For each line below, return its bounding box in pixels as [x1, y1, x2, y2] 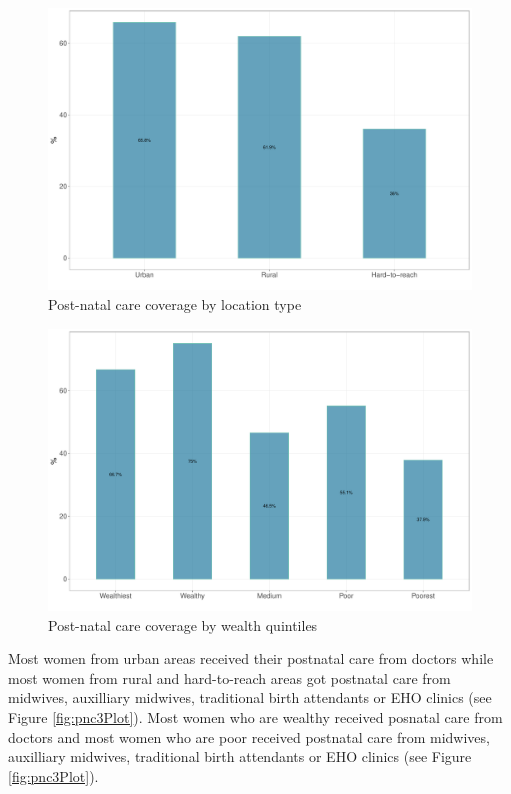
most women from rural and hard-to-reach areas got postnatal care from [8, 667, 451, 688]
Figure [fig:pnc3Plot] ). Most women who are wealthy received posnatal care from [8, 706, 503, 727]
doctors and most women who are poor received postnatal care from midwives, [8, 726, 490, 747]
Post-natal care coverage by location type [48, 293, 302, 314]
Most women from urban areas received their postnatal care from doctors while [8, 648, 494, 669]
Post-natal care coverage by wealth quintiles [48, 614, 318, 635]
